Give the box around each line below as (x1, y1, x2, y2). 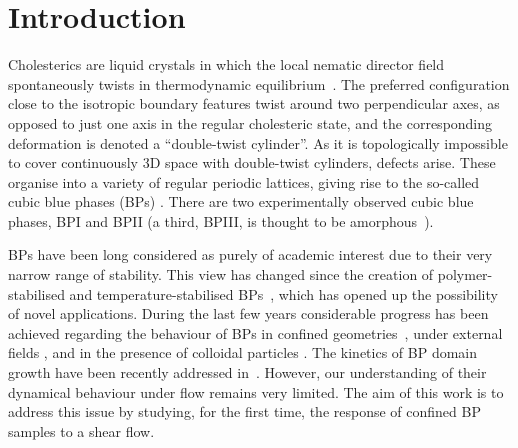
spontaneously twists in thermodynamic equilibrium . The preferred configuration (8, 73, 510, 94)
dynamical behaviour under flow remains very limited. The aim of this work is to (8, 381, 504, 402)
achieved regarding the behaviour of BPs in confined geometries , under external (8, 322, 503, 343)
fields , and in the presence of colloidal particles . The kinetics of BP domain (8, 342, 477, 363)
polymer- (437, 264, 493, 285)
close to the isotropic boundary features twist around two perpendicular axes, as (8, 93, 500, 114)
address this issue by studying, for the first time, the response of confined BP (8, 401, 481, 422)
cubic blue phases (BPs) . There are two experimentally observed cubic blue (8, 191, 474, 212)
